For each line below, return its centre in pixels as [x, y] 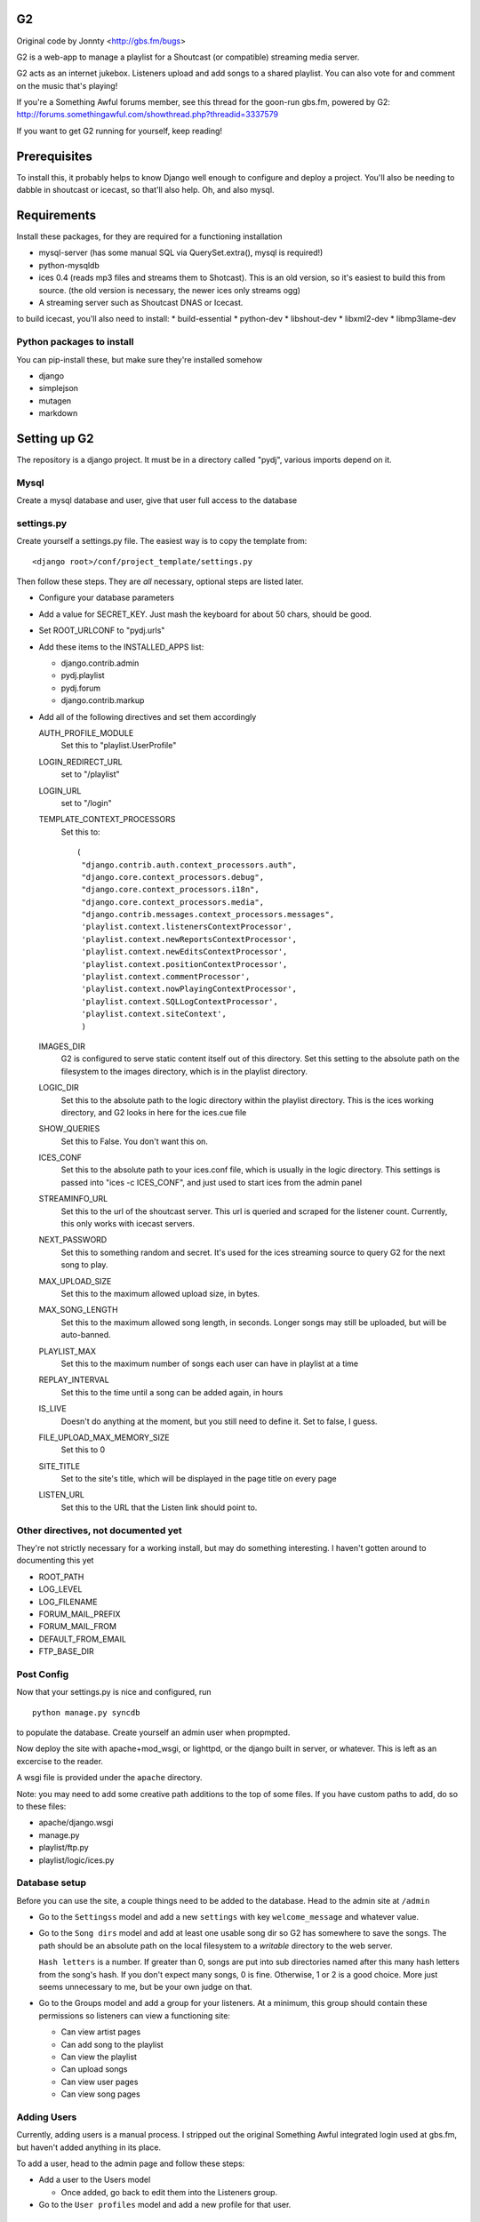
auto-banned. [86, 1335]
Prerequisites [54, 156]
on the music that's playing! [67, 85]
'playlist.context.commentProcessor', [166, 977]
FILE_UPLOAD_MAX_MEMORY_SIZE [104, 1437]
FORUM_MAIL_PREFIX [80, 1614]
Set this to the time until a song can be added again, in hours [172, 1392]
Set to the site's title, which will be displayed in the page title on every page [199, 1479]
